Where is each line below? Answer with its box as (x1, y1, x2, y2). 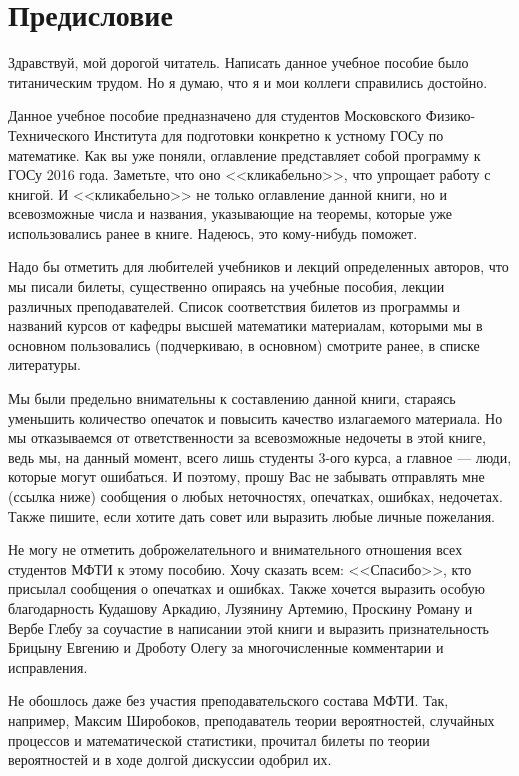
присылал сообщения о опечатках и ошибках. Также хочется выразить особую (8, 578, 485, 599)
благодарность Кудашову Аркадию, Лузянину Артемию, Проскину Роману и (8, 597, 473, 618)
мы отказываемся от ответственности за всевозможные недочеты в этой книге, (8, 427, 486, 448)
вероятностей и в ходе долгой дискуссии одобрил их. (8, 749, 332, 770)
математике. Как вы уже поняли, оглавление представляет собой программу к (8, 144, 481, 165)
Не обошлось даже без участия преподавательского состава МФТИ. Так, (8, 690, 449, 711)
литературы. (8, 354, 81, 375)
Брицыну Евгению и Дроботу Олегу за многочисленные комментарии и (8, 637, 444, 658)
